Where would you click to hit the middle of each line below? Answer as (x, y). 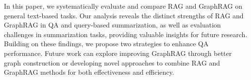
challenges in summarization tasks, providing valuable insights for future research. (126, 34)
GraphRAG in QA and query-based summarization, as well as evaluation (112, 25)
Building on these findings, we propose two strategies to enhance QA (106, 44)
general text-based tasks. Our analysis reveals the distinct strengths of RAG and (124, 15)
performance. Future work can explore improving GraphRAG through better (118, 53)
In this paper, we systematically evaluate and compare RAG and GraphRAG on (123, 6)
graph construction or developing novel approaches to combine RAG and (112, 62)
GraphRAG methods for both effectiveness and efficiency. (89, 72)
